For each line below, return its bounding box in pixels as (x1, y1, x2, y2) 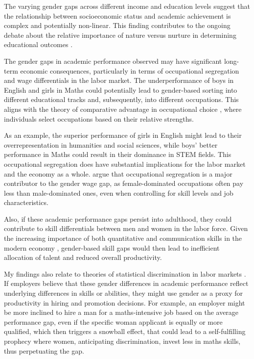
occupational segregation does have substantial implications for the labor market (4, 158, 246, 169)
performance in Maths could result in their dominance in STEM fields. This (4, 149, 231, 159)
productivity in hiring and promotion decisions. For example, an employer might (4, 297, 245, 308)
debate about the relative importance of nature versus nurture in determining (4, 29, 236, 40)
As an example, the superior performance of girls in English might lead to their (4, 130, 242, 140)
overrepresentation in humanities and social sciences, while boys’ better (4, 139, 218, 150)
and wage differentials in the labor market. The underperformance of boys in (4, 75, 234, 85)
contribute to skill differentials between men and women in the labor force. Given (4, 223, 248, 233)
